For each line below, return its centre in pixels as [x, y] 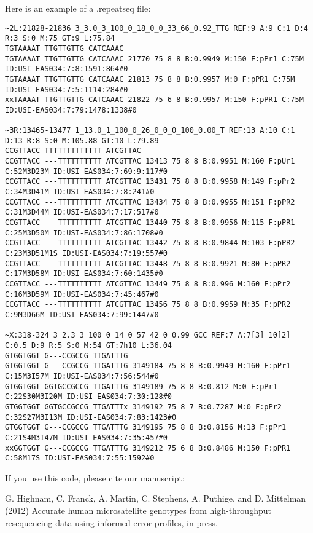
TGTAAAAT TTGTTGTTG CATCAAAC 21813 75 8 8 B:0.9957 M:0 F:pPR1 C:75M [150, 79]
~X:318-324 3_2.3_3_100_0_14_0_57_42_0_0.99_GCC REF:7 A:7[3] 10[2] [148, 335]
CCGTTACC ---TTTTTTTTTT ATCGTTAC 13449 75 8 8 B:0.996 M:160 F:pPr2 [148, 284]
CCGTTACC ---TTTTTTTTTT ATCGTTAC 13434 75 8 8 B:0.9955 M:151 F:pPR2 [150, 202]
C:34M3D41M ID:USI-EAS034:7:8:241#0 [80, 192]
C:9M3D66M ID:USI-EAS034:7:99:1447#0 [82, 314]
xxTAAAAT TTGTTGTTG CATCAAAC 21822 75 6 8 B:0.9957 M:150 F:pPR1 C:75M [154, 100]
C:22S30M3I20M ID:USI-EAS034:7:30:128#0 [89, 397]
